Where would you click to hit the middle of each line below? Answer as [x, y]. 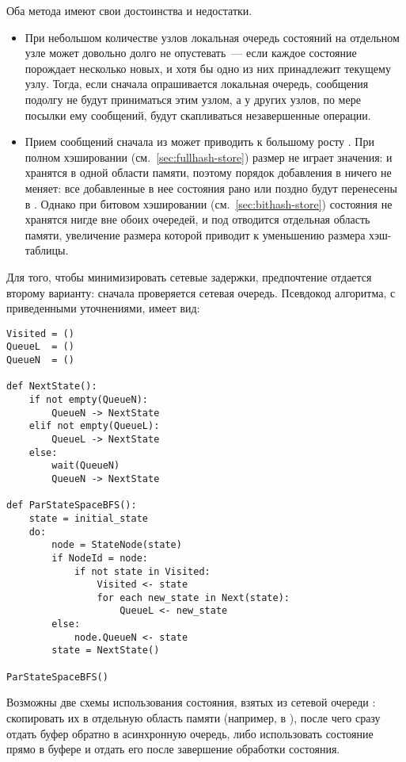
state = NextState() [106, 651]
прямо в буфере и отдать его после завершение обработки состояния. [173, 749]
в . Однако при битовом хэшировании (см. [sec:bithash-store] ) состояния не [209, 203]
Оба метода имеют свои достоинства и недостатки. [129, 10]
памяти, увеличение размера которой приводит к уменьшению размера [195, 234]
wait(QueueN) [86, 466]
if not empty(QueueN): [88, 399]
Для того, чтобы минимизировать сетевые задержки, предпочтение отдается [189, 276]
